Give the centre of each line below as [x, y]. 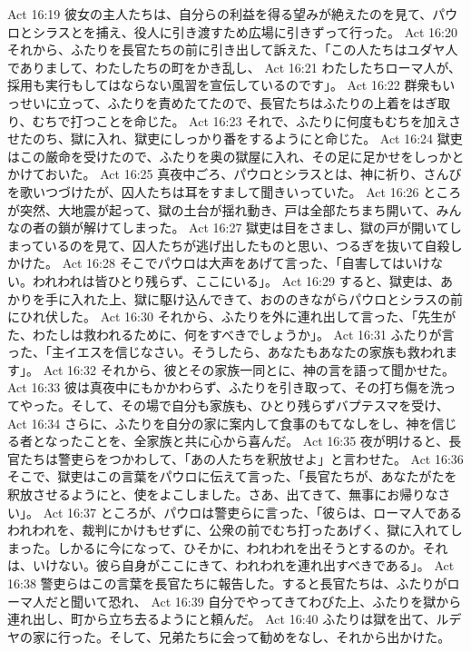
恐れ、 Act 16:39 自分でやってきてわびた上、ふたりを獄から [285, 601]
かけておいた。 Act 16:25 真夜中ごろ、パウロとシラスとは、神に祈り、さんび [235, 174]
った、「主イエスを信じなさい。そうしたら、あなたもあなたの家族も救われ [226, 352]
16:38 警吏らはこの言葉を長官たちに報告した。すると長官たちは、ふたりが [227, 583]
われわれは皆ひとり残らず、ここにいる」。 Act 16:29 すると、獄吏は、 [236, 280]
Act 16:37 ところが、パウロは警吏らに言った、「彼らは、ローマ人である [253, 512]
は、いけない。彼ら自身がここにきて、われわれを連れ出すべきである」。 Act [231, 565]
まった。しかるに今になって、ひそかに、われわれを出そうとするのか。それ [228, 547]
